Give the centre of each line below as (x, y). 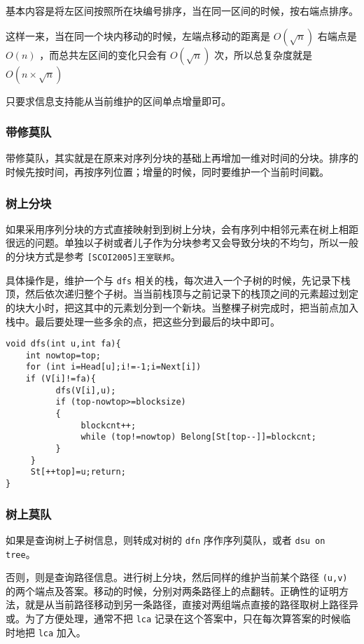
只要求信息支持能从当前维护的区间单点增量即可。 (118, 100)
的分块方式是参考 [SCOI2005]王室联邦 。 (93, 256)
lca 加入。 (62, 632)
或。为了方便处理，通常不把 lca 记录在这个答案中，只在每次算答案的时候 (173, 618)
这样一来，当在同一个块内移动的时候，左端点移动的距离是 (138, 35)
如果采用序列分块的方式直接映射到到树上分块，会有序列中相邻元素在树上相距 (182, 229)
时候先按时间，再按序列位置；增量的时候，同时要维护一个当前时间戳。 (167, 171)
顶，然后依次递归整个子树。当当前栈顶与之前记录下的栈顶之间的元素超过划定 (182, 294)
